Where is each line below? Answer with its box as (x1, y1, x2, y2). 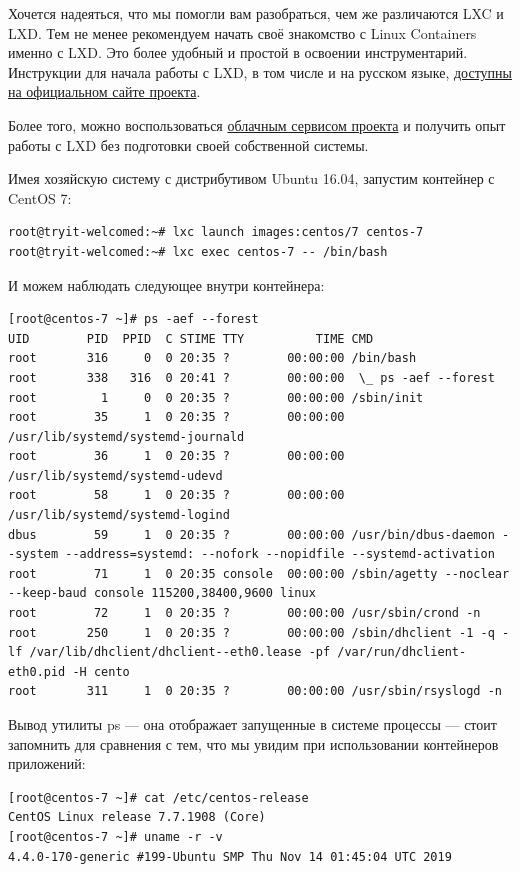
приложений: (8, 753, 86, 774)
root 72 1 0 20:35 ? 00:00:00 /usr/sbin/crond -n (8, 606, 481, 621)
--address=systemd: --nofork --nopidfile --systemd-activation (65, 547, 495, 562)
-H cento (72, 664, 130, 679)
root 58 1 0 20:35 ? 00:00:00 (8, 488, 345, 503)
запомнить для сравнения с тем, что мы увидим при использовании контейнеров (8, 733, 499, 754)
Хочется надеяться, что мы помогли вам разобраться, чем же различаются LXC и (8, 3, 504, 23)
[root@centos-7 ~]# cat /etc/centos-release (8, 790, 309, 805)
